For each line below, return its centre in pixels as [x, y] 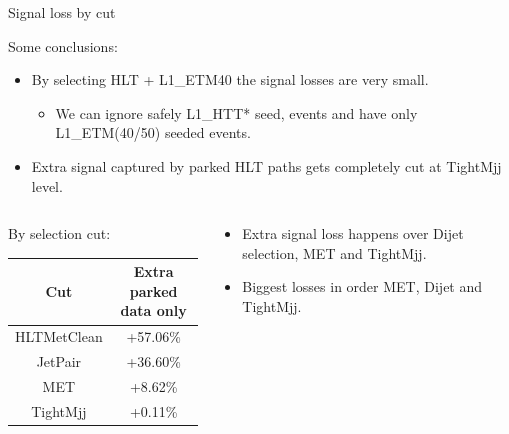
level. [47, 185]
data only [153, 310]
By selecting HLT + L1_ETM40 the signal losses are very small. [230, 79]
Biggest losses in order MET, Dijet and [362, 286]
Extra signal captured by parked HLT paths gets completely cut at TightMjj [266, 165]
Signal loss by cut [62, 12]
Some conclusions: [63, 45]
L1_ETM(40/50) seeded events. [153, 132]
